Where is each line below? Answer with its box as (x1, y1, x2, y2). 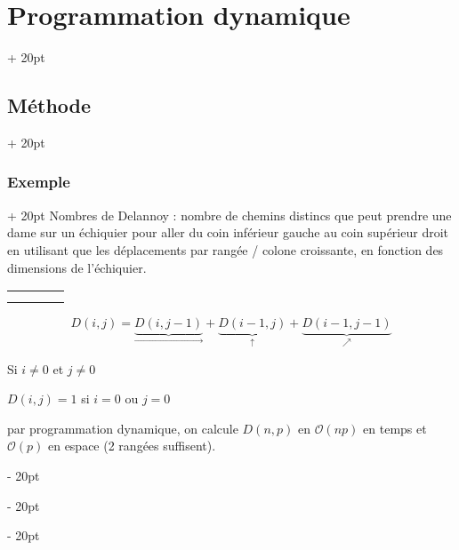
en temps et (363, 418, 427, 437)
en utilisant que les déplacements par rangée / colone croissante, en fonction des (7, 240, 444, 259)
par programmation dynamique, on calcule (7, 418, 238, 437)
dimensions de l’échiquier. (7, 258, 147, 276)
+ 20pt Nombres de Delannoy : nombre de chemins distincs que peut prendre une (7, 205, 452, 224)
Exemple (7, 171, 70, 193)
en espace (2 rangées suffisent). (47, 436, 216, 455)
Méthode (7, 92, 92, 119)
